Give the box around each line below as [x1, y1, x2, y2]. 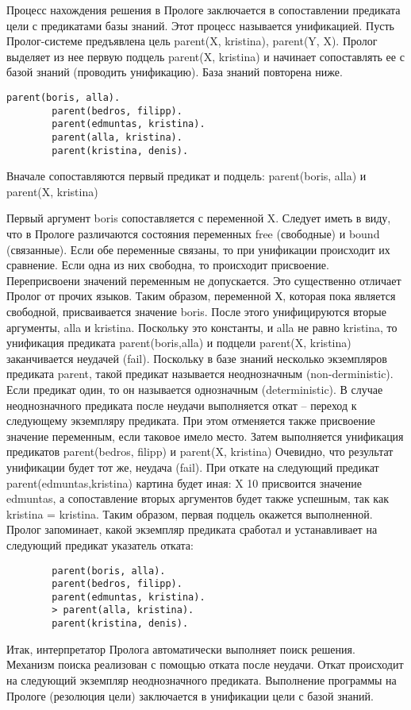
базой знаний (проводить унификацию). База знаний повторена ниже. [6, 64, 343, 80]
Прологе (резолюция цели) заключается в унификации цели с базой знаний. [6, 687, 374, 704]
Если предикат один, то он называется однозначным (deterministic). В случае [6, 380, 383, 397]
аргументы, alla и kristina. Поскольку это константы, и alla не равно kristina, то [6, 318, 398, 335]
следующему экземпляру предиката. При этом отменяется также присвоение [6, 412, 375, 429]
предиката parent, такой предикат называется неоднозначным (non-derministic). [6, 365, 394, 382]
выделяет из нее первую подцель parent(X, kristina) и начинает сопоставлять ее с [6, 48, 405, 64]
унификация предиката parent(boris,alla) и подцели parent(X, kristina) [6, 334, 351, 351]
